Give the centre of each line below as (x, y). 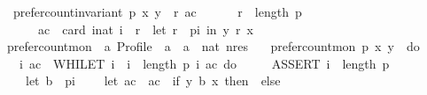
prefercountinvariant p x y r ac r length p (157, 11)
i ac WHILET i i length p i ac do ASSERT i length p (204, 63)
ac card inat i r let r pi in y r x (145, 29)
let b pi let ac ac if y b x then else (153, 80)
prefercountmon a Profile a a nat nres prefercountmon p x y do (213, 46)
